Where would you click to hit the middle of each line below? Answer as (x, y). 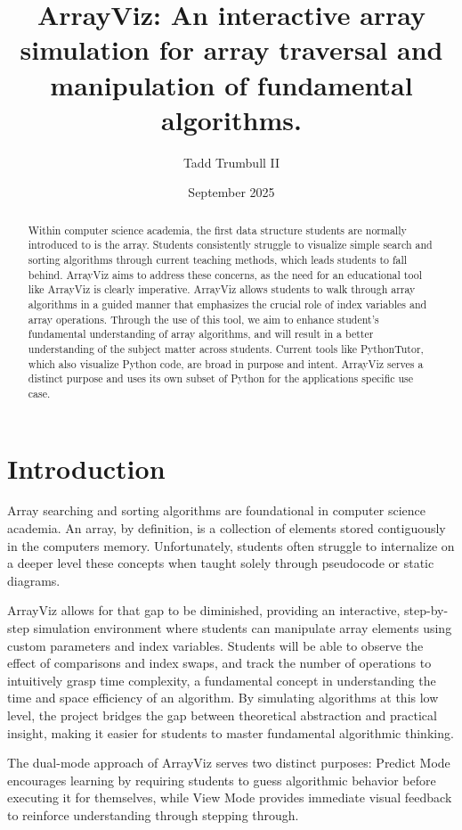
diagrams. (34, 580)
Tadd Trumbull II (231, 162)
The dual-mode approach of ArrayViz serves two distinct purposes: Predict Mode (229, 763)
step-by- (426, 610)
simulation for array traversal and (231, 49)
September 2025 (231, 192)
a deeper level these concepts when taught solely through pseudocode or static (221, 563)
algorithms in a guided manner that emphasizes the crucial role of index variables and (227, 304)
